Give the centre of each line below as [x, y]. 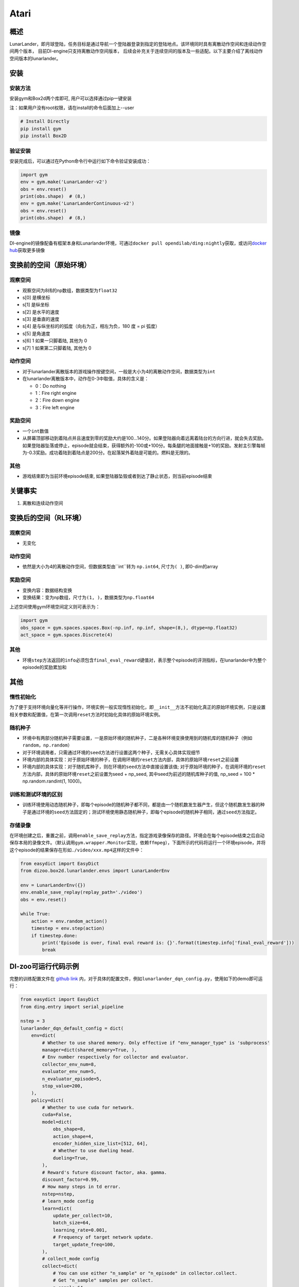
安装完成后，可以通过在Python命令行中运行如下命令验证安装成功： [80, 161]
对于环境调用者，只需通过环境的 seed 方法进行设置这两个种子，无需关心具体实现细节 [111, 752]
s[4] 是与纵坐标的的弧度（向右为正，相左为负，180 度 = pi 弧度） [91, 326]
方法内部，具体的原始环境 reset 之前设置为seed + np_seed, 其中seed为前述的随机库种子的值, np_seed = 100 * [139, 774]
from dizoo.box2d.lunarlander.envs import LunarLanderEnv [95, 871]
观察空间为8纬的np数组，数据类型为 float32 [70, 290]
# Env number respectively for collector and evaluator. [115, 1057]
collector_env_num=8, [69, 1064]
